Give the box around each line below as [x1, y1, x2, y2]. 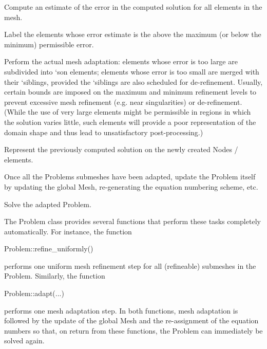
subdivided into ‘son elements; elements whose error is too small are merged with [4, 66, 259, 77]
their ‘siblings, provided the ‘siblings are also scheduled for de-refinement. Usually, [4, 76, 263, 87]
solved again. [4, 335, 45, 346]
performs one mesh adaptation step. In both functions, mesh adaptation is [4, 305, 238, 316]
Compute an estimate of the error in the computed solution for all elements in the [4, 2, 262, 12]
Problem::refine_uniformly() [4, 243, 93, 254]
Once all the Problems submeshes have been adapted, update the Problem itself [4, 171, 256, 182]
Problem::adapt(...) [4, 288, 64, 299]
